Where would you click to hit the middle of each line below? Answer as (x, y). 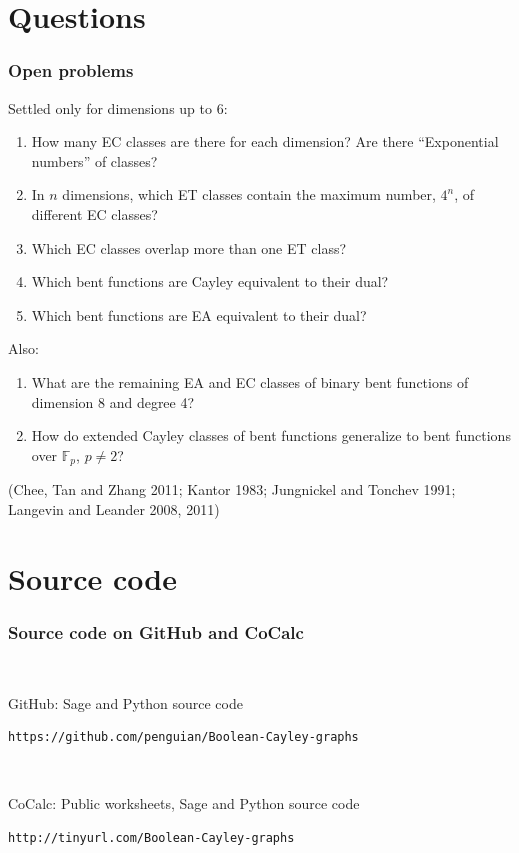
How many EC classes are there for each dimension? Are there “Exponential (265, 141)
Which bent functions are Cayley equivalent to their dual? (210, 281)
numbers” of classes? (94, 160)
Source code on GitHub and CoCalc (156, 631)
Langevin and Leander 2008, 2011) (114, 508)
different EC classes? (94, 213)
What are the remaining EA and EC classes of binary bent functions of (250, 381)
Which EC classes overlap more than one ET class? (189, 247)
